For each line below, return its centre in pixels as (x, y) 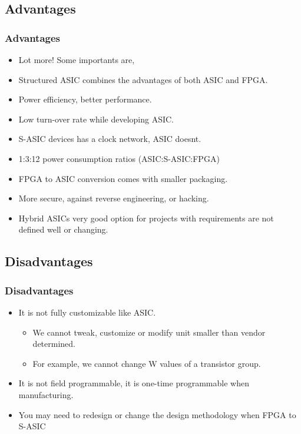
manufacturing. (46, 394)
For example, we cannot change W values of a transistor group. (147, 363)
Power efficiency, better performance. (85, 99)
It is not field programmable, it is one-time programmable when (134, 383)
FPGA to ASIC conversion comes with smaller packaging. (123, 178)
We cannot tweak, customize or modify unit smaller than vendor (149, 332)
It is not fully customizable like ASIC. (87, 312)
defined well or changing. (63, 229)
